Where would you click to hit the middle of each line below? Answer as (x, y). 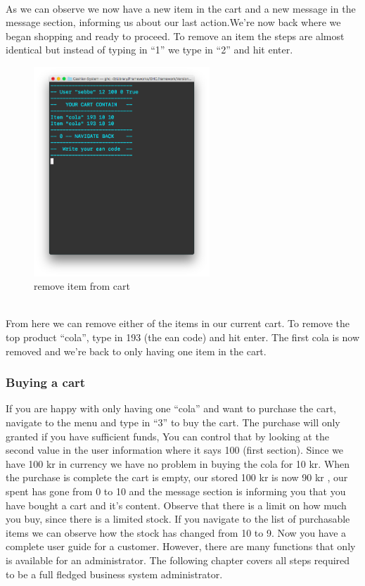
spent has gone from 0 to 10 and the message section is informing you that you (176, 491)
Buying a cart (46, 382)
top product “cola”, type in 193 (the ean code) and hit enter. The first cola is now (183, 337)
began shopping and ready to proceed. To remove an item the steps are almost (175, 36)
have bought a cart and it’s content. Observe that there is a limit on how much (176, 505)
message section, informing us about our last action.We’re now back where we (173, 22)
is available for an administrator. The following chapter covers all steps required (178, 560)
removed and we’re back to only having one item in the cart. (136, 351)
